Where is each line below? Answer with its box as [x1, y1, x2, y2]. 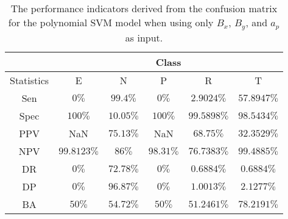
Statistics [10, 73, 49, 87]
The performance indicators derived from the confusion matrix [10, 1, 278, 15]
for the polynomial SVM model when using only [8, 15, 214, 29]
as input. [125, 30, 163, 45]
